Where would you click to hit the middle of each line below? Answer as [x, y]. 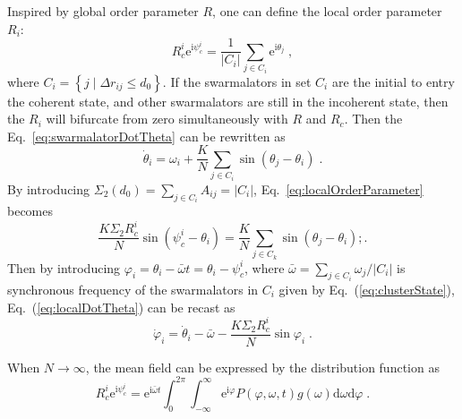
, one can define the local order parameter [327, 11]
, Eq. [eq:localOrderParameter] [338, 188]
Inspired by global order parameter [103, 11]
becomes [30, 211]
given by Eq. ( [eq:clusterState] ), [367, 290]
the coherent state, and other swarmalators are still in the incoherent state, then [228, 101]
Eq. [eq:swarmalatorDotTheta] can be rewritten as [146, 136]
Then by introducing [64, 267]
